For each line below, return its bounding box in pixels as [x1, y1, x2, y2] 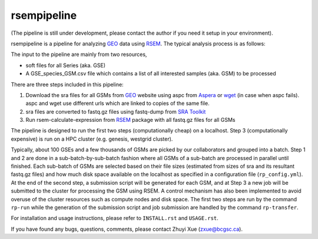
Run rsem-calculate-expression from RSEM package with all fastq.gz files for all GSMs [25, 117, 236, 124]
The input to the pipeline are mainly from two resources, [11, 51, 147, 58]
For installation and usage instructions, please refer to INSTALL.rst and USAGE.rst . [11, 215, 219, 222]
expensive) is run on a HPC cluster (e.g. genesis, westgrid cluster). [11, 135, 173, 142]
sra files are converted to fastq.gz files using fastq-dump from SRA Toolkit [25, 108, 206, 115]
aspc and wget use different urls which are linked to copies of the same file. [25, 100, 210, 107]
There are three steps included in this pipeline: [11, 81, 124, 88]
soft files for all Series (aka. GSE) [25, 62, 106, 69]
